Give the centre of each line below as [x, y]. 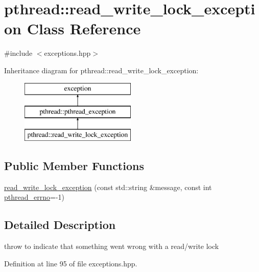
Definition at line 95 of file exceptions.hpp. [71, 263]
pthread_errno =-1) [34, 197]
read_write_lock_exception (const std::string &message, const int [108, 187]
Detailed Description [60, 225]
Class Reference [84, 28]
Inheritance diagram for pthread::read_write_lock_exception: [101, 70]
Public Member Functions [74, 165]
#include [18, 53]
